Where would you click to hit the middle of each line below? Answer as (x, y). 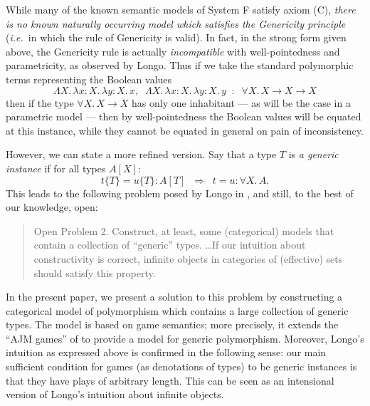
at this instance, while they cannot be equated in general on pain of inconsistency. (185, 130)
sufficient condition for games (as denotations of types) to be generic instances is (181, 366)
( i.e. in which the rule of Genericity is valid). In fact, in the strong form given (176, 37)
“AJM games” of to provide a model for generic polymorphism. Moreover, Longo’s (185, 338)
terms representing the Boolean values (89, 79)
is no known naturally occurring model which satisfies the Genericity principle (176, 23)
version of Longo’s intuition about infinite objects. (115, 394)
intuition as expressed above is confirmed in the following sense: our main (166, 352)
